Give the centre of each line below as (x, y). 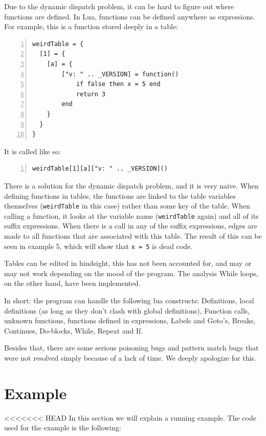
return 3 (91, 94)
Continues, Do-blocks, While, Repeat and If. (74, 330)
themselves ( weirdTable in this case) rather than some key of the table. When (127, 206)
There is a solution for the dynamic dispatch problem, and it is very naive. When (131, 185)
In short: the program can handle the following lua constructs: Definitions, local (129, 300)
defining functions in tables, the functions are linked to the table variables (120, 195)
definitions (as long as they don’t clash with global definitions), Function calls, (127, 310)
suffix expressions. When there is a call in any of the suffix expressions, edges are (131, 226)
